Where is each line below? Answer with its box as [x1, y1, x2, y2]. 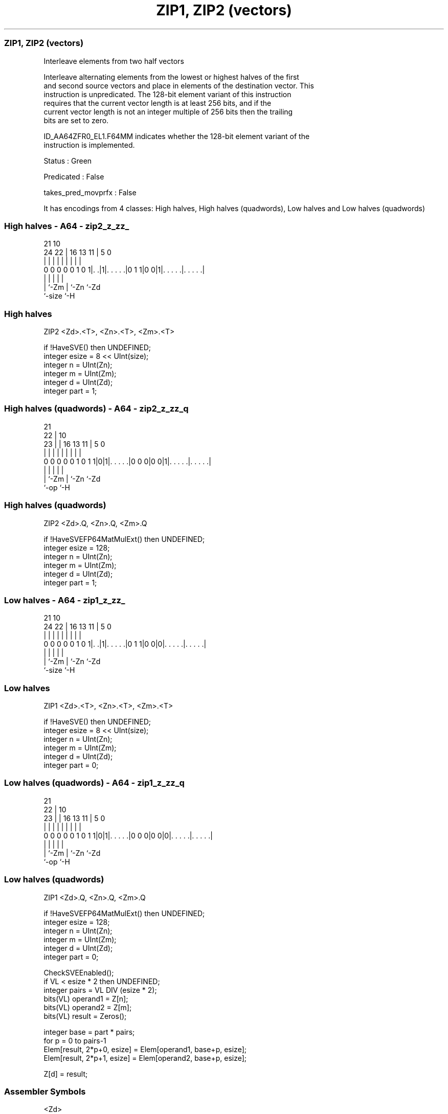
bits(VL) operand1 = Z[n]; [43, 994, 128, 1003]
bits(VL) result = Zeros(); [43, 1011, 127, 1020]
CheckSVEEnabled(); [43, 968, 114, 977]
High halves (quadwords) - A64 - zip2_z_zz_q [4, 403, 189, 414]
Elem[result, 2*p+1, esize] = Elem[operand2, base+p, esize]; [43, 1053, 247, 1062]
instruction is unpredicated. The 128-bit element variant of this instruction [43, 89, 292, 99]
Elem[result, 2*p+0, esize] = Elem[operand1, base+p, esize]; [43, 1044, 247, 1054]
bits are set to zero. [43, 116, 109, 125]
